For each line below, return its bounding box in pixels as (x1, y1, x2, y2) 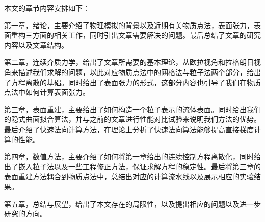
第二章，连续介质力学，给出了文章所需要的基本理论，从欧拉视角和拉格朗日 (4, 57, 254, 67)
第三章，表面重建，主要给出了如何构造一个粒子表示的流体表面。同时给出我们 (4, 104, 261, 114)
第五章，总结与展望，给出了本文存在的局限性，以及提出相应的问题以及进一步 (4, 198, 261, 209)
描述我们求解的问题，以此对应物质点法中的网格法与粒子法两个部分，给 (18, 66, 254, 77)
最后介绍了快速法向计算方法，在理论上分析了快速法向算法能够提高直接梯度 (4, 124, 254, 134)
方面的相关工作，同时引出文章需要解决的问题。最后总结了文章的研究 (32, 30, 261, 40)
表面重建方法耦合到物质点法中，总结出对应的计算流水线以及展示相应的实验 (4, 171, 254, 182)
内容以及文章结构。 (4, 39, 68, 50)
